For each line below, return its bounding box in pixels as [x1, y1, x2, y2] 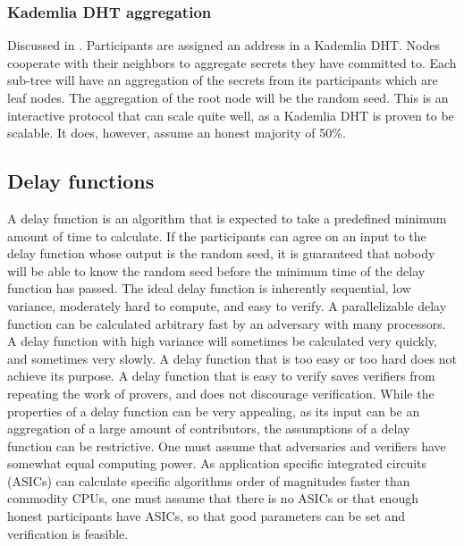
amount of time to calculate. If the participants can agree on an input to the [7, 226, 426, 245]
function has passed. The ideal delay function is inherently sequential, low [7, 279, 411, 298]
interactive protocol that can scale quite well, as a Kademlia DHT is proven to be [7, 105, 454, 124]
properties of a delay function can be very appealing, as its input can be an [7, 401, 420, 420]
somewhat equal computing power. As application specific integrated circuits [7, 454, 427, 473]
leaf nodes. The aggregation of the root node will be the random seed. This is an [7, 88, 449, 106]
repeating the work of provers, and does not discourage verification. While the [7, 383, 434, 402]
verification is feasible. [7, 524, 129, 542]
